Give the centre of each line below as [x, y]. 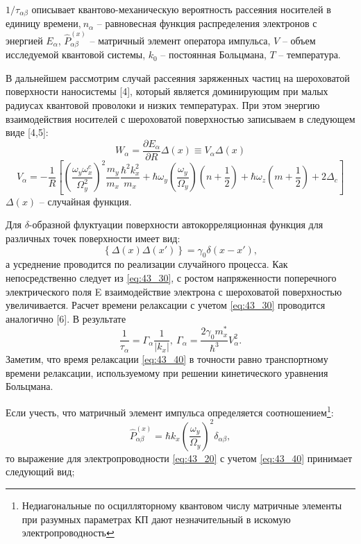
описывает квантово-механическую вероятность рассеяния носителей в [181, 9]
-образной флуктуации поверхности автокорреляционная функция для [176, 224]
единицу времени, [43, 23]
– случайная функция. [85, 201]
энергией [24, 40]
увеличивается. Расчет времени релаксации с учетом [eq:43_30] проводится [166, 305]
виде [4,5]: [27, 132]
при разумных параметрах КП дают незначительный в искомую [156, 519]
